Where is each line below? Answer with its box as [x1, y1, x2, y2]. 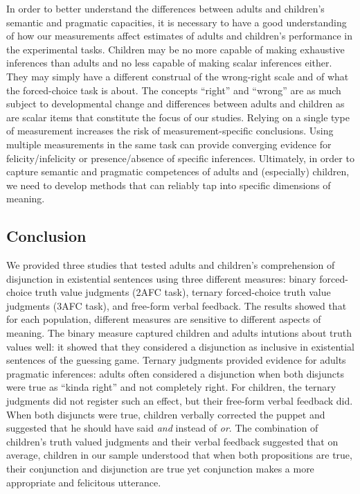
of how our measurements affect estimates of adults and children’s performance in [6, 28, 352, 43]
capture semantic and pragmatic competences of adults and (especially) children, [6, 164, 350, 179]
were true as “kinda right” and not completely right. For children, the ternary [6, 380, 336, 394]
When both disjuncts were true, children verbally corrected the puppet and [6, 407, 325, 421]
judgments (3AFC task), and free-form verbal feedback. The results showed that [6, 298, 347, 312]
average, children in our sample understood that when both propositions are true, [6, 448, 352, 462]
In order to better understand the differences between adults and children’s [6, 1, 325, 15]
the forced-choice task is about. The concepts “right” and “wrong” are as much [6, 82, 341, 97]
